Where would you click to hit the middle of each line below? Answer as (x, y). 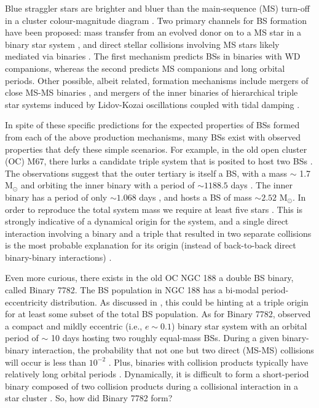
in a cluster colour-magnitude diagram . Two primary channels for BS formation (156, 20)
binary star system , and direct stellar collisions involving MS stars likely (142, 44)
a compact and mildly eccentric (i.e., (74, 325)
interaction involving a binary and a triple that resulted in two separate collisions (158, 233)
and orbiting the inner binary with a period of (108, 185)
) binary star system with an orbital (239, 325)
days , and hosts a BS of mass (195, 197)
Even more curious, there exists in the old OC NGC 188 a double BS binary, (149, 278)
